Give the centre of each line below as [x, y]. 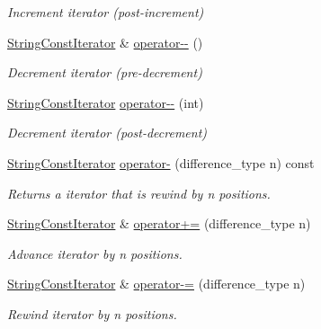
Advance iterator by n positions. [95, 253]
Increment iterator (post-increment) [106, 12]
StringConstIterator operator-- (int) [106, 102]
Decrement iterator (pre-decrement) [105, 72]
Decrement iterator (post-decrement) [107, 133]
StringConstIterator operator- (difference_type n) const [161, 162]
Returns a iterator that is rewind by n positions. [139, 193]
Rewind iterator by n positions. [92, 313]
